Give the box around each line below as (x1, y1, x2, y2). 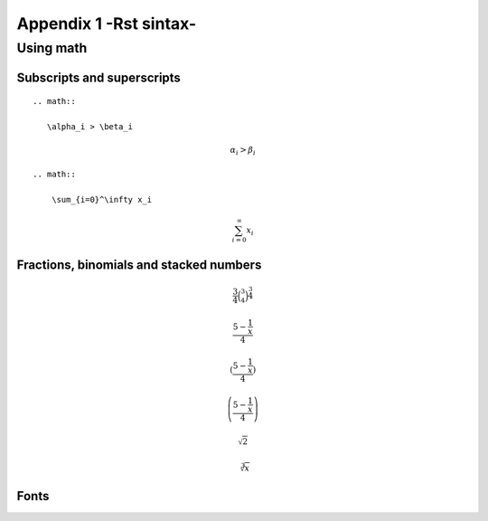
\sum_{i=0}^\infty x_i (51, 194, 153, 204)
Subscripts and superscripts (16, 70, 181, 85)
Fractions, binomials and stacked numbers (16, 258, 262, 273)
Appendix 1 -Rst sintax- (16, 14, 197, 33)
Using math (16, 40, 88, 56)
